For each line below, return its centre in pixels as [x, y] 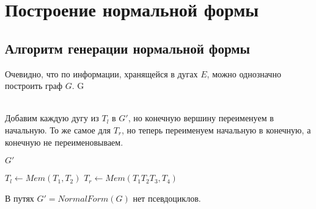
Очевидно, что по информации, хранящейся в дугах [101, 73]
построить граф [34, 86]
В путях [20, 198]
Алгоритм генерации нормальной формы [127, 48]
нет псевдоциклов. [167, 198]
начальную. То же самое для [58, 129]
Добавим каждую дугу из [52, 118]
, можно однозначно [244, 73]
